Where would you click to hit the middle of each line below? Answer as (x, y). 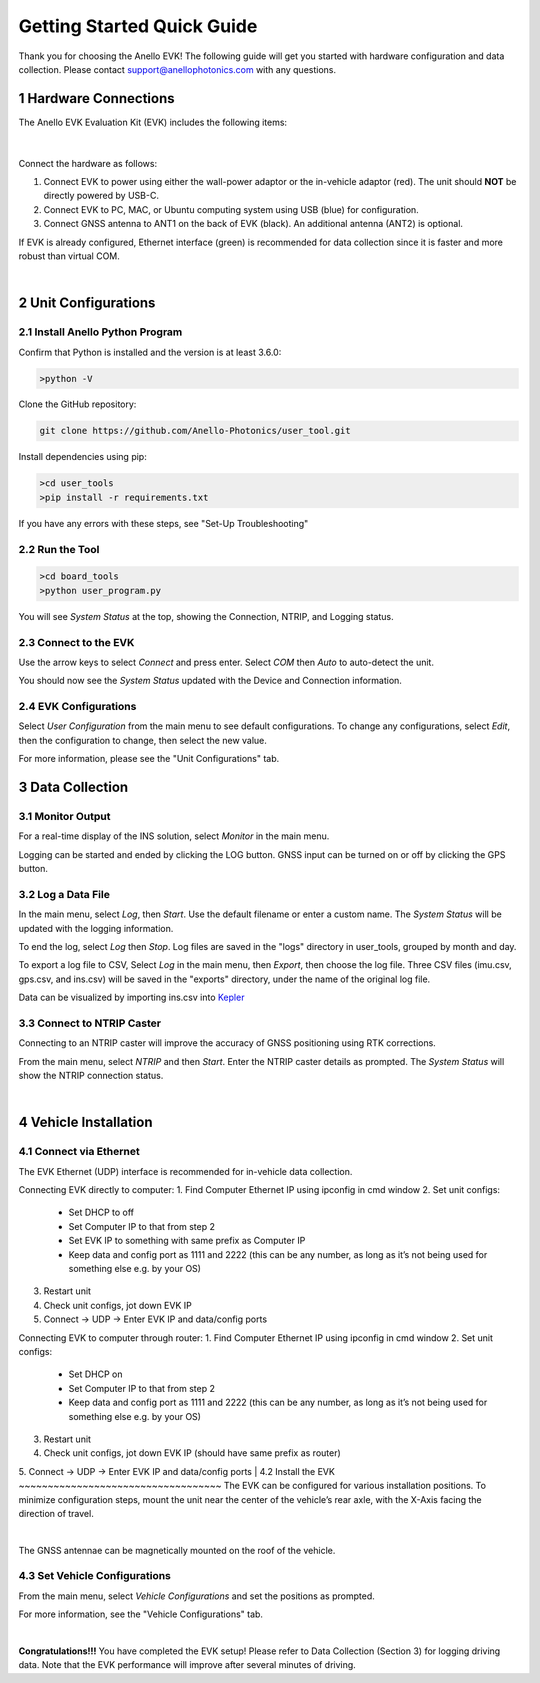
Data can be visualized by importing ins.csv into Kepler (131, 997)
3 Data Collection (73, 787)
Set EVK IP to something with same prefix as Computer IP (187, 1241)
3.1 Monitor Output (64, 816)
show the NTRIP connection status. (91, 1076)
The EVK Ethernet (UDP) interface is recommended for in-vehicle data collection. (185, 1171)
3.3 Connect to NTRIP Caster (90, 1023)
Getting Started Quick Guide (138, 26)
